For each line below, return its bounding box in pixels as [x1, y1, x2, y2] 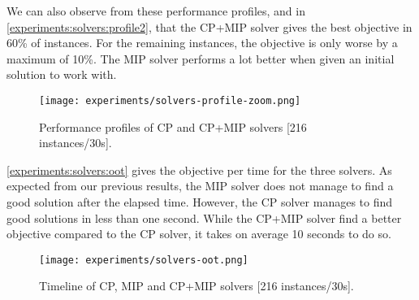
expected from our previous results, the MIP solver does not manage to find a [6, 177, 394, 194]
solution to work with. [6, 66, 117, 83]
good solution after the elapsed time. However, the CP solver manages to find [6, 193, 393, 210]
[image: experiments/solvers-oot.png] [39, 254, 248, 266]
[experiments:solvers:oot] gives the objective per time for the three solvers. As [6, 161, 392, 178]
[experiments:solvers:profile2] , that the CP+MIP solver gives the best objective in [6, 18, 413, 35]
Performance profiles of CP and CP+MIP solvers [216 [39, 118, 307, 135]
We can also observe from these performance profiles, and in [6, 2, 305, 19]
